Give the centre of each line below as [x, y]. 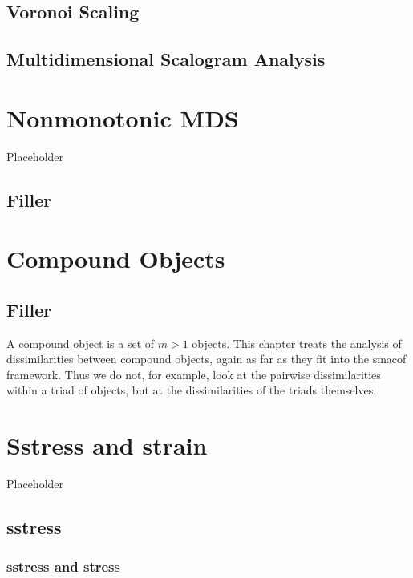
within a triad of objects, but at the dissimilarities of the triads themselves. [192, 390]
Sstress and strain [107, 445]
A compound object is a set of [81, 343]
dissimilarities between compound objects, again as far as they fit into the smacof [206, 359]
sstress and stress [63, 566]
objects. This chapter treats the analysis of [297, 343]
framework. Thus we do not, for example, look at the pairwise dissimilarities [194, 374]
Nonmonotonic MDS [123, 117]
